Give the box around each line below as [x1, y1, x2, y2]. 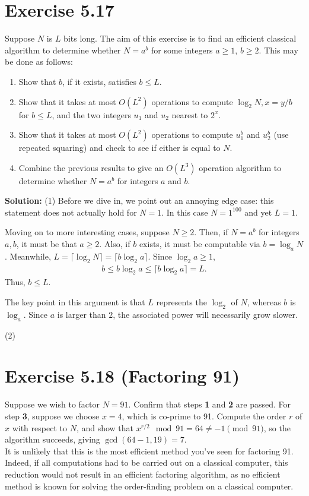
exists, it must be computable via [139, 238, 260, 250]
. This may [259, 43, 298, 56]
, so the [263, 421, 291, 434]
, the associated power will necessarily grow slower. [113, 308, 298, 320]
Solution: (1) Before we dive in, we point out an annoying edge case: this [5, 194, 274, 207]
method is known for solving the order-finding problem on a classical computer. [5, 479, 294, 492]
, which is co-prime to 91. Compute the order [122, 409, 286, 422]
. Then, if [194, 226, 228, 238]
